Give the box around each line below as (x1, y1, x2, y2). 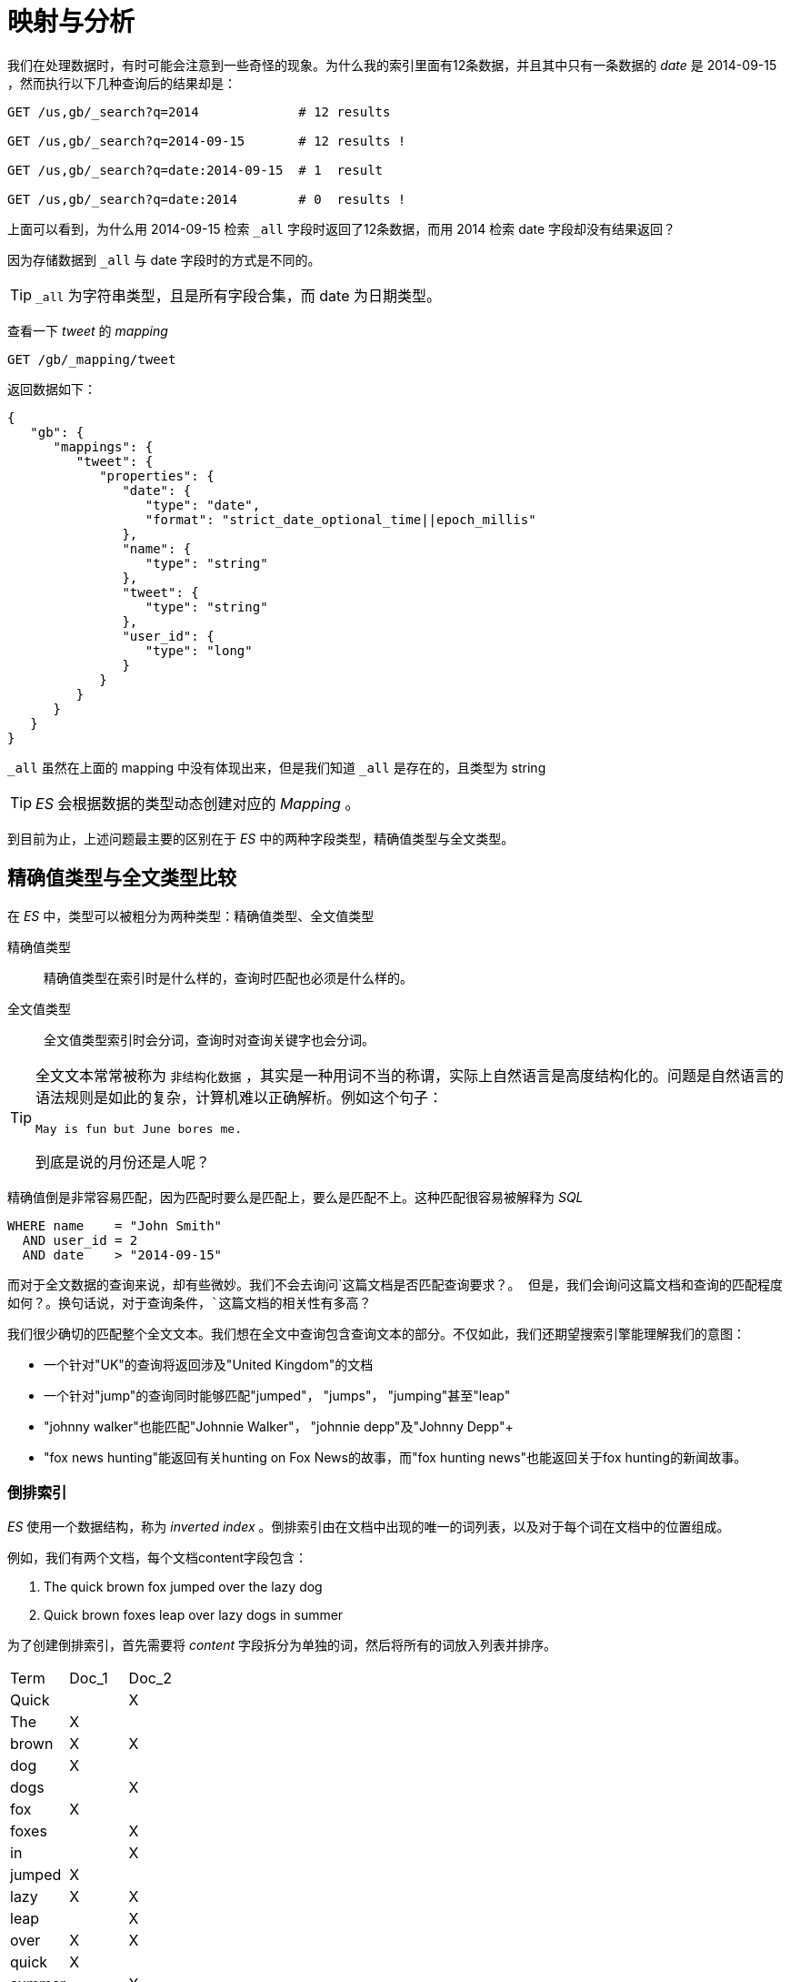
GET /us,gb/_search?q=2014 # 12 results (7, 104, 391, 119)
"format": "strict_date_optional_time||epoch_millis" (145, 511, 536, 527)
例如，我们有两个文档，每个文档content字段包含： (7, 1550, 308, 1566)
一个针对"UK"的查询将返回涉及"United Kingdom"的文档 (44, 1356, 374, 1372)
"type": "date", (145, 497, 261, 512)
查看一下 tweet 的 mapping (7, 322, 168, 339)
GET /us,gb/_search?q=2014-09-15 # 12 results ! (7, 133, 406, 148)
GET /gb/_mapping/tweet (7, 351, 176, 367)
